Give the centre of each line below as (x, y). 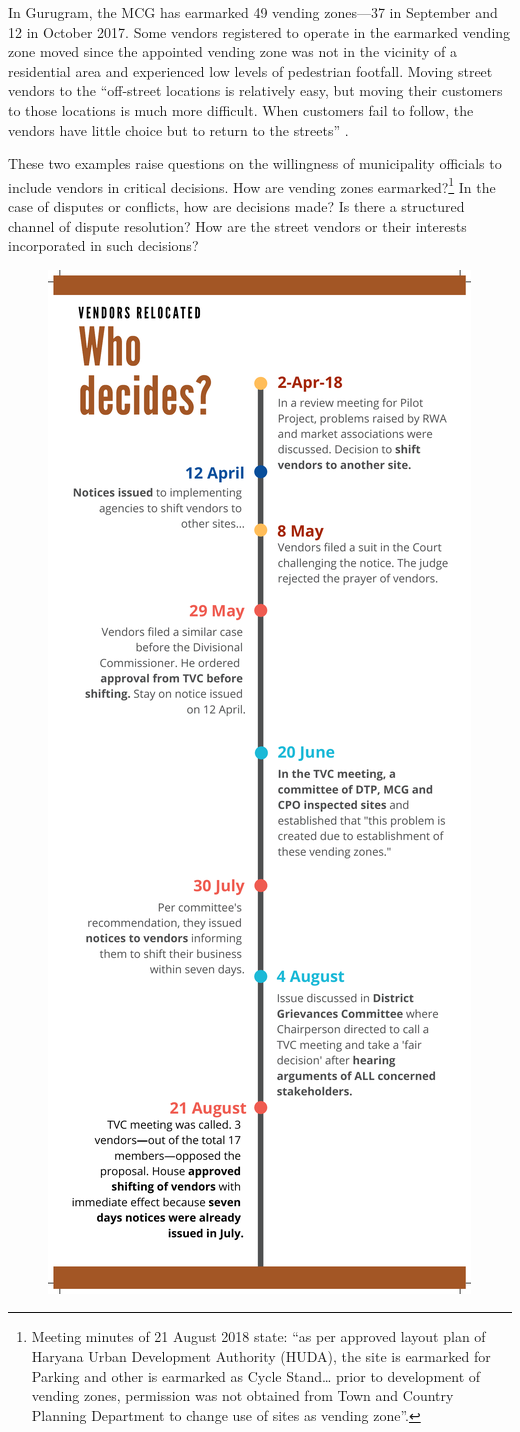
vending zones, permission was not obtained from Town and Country (242, 1395)
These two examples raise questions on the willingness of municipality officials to (255, 163)
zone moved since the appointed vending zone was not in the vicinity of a (232, 51)
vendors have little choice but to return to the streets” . (178, 129)
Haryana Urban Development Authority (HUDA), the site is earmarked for (261, 1355)
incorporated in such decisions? (103, 245)
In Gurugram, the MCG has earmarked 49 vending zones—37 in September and (253, 12)
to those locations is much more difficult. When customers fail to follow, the (241, 109)
